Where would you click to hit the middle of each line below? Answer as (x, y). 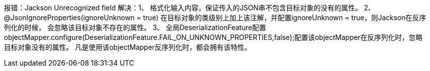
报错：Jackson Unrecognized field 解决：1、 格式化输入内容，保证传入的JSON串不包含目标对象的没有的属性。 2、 (190, 8)
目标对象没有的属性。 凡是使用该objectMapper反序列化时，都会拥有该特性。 (128, 47)
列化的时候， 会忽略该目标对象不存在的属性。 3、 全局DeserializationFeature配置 (135, 27)
